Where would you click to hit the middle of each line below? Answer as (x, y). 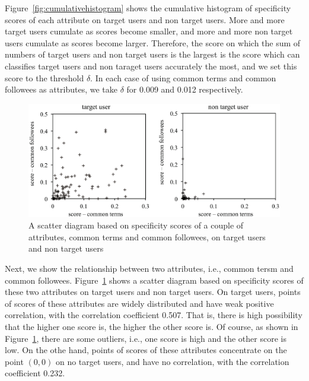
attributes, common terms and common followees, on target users (147, 236)
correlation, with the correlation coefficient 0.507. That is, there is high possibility (154, 315)
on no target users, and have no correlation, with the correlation (172, 361)
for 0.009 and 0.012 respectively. (185, 89)
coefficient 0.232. (35, 373)
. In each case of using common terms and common (183, 77)
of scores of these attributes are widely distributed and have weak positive (139, 303)
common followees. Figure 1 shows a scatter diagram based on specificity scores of (154, 280)
